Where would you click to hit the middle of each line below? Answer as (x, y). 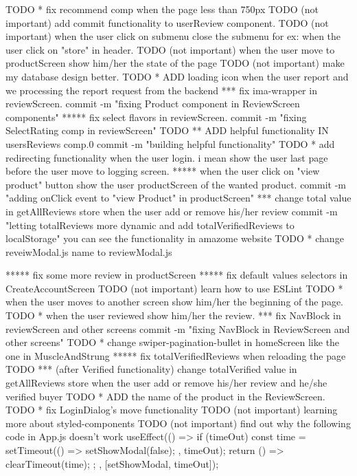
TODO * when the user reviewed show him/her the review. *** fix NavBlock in (173, 315)
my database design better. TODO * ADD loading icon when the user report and (177, 76)
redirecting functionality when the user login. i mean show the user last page (167, 157)
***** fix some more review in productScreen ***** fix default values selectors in (177, 275)
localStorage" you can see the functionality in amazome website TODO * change (175, 238)
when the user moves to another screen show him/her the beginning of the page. (174, 302)
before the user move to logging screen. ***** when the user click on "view (163, 171)
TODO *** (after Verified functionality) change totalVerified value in (151, 369)
